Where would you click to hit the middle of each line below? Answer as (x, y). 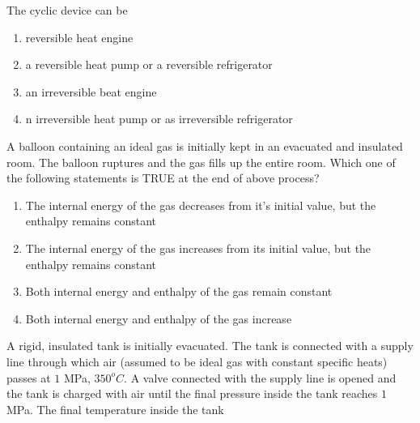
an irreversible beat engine (91, 91)
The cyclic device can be (67, 10)
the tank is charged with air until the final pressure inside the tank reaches (192, 393)
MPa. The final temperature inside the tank (115, 409)
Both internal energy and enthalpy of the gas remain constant (179, 291)
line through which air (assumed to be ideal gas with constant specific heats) (197, 361)
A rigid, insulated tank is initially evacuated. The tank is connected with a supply (210, 346)
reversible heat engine (79, 37)
